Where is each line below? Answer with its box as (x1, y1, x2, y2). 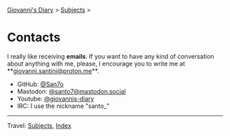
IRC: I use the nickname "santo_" (16, 102, 110, 110)
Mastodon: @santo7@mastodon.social (16, 87, 127, 95)
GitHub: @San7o (16, 80, 64, 88)
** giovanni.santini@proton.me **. (7, 66, 99, 74)
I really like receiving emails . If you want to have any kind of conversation (7, 52, 214, 60)
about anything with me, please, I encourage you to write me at (7, 59, 186, 68)
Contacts (7, 30, 61, 45)
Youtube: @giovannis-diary (16, 94, 94, 103)
